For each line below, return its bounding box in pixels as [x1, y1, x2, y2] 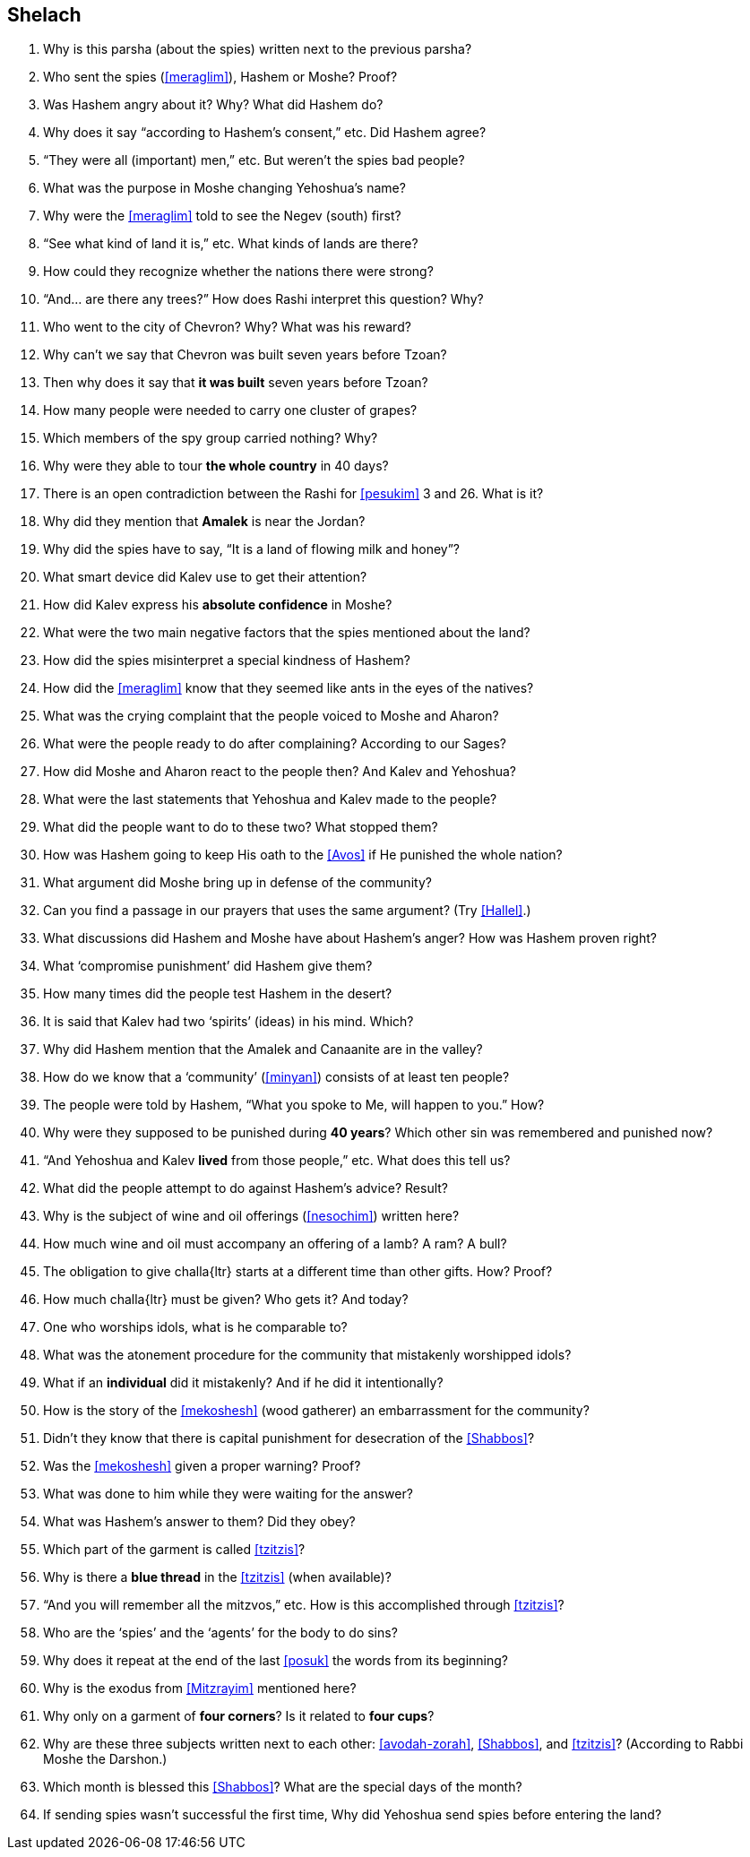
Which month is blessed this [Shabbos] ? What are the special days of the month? [43, 1779, 522, 1795]
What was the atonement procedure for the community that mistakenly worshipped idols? [43, 1347, 572, 1363]
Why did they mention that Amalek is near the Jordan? [43, 514, 366, 530]
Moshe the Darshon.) [43, 1751, 168, 1767]
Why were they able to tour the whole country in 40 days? [43, 458, 389, 474]
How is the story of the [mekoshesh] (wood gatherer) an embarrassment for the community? [43, 1403, 590, 1419]
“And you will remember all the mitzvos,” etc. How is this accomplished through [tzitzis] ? [43, 1597, 565, 1613]
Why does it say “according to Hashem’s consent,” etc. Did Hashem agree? [43, 125, 487, 141]
